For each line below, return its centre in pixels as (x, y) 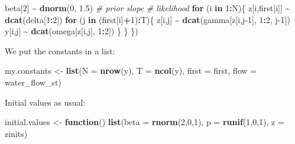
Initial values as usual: (45, 102)
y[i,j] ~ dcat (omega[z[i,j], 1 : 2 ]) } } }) (72, 31)
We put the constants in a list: (60, 50)
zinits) (16, 133)
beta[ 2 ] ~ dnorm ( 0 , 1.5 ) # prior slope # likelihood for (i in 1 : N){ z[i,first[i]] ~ (147, 8)
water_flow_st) (33, 82)
